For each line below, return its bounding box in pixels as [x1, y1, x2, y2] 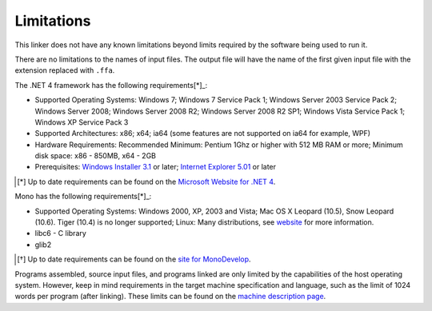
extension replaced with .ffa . [14, 66, 115, 75]
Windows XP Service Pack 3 [34, 117, 129, 127]
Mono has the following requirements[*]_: [14, 192, 152, 201]
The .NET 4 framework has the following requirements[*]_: [14, 80, 208, 90]
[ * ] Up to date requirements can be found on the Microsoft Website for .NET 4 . [17, 177, 276, 186]
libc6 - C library [34, 229, 87, 238]
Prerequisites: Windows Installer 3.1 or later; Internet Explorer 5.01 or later [34, 162, 276, 172]
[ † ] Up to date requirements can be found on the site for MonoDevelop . [17, 254, 251, 264]
